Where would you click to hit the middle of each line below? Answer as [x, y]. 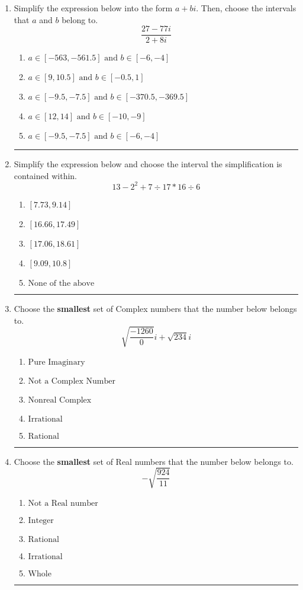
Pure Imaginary [57, 362]
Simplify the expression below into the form [93, 8]
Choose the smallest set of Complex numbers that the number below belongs [155, 308]
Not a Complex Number [72, 381]
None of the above [61, 283]
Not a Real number [63, 503]
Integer [41, 520]
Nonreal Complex [60, 400]
